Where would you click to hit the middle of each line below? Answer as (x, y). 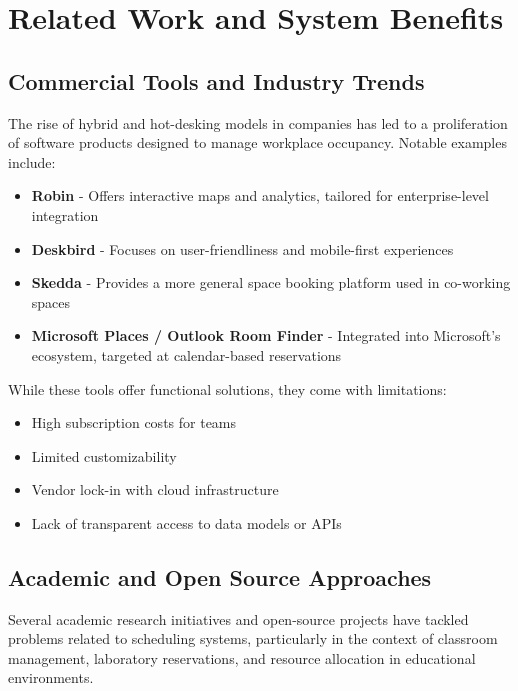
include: (32, 161)
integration (65, 214)
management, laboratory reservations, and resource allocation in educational (242, 657)
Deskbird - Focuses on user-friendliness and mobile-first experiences (242, 248)
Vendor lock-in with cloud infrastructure (155, 489)
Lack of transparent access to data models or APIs (186, 522)
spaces (51, 301)
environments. (51, 677)
